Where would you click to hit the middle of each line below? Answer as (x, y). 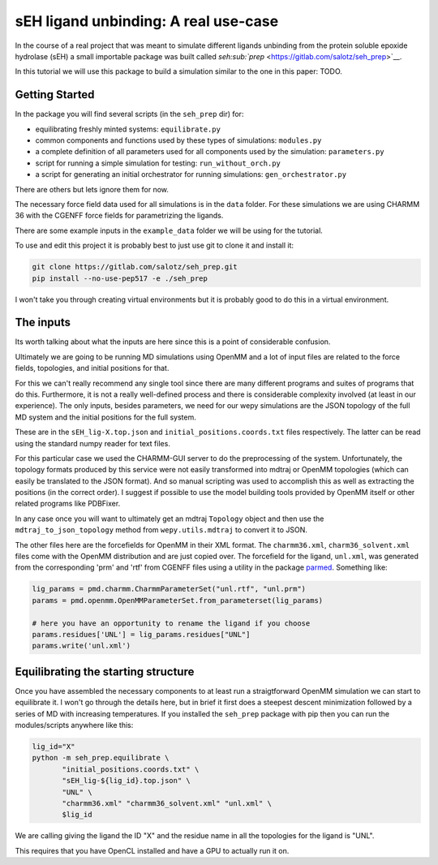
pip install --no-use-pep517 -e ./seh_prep (120, 278)
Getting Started (55, 95)
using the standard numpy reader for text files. (92, 443)
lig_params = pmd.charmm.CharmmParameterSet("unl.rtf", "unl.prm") (169, 589)
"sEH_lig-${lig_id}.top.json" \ (126, 781)
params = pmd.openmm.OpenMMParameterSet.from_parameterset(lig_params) (178, 600)
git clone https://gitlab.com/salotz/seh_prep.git (135, 267)
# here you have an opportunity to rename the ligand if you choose (171, 623)
